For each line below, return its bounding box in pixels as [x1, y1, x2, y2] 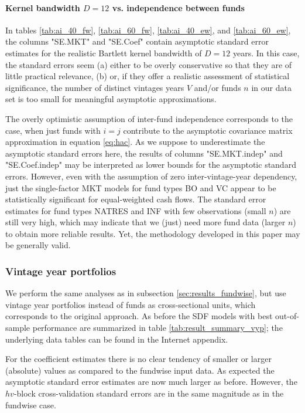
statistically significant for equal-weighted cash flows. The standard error [5, 193, 266, 205]
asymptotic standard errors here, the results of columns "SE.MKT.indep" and [5, 147, 283, 159]
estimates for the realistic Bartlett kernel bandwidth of [5, 46, 202, 59]
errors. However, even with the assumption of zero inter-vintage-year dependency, [5, 170, 297, 182]
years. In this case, [232, 46, 300, 59]
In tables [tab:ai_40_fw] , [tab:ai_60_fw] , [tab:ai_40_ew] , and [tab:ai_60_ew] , [5, 23, 291, 36]
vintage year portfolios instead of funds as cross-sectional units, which [5, 298, 256, 310]
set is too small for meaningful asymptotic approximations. [5, 93, 217, 105]
